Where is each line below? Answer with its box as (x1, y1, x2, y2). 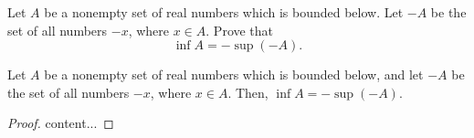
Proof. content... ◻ (7, 113, 114, 133)
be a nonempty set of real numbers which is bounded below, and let (44, 65, 424, 84)
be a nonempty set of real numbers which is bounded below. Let (44, 3, 404, 21)
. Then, (227, 82, 269, 101)
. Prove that (205, 20, 274, 39)
